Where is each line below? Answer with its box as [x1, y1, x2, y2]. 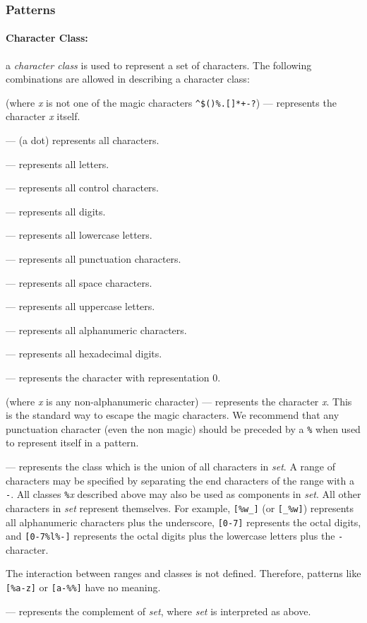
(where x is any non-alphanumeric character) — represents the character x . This [6, 393, 352, 408]
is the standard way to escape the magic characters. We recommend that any [6, 408, 339, 422]
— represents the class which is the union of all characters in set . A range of [6, 459, 336, 474]
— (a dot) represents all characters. [6, 133, 160, 148]
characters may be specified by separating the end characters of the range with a [6, 473, 355, 487]
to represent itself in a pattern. [6, 435, 139, 450]
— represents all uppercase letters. [6, 299, 155, 314]
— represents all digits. [6, 203, 106, 218]
